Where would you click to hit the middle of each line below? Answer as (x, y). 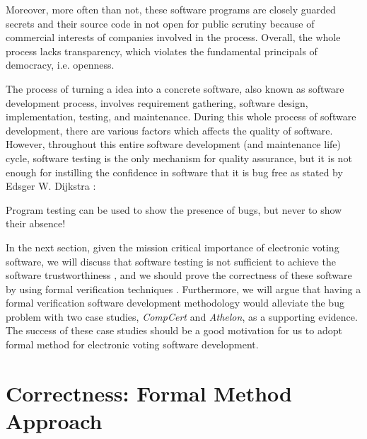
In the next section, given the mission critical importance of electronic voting (173, 247)
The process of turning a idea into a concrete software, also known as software (175, 88)
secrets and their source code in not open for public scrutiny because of (160, 23)
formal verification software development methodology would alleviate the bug (175, 303)
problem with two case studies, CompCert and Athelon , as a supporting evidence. (182, 316)
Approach (54, 421)
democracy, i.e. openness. (60, 65)
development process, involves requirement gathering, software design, (157, 102)
